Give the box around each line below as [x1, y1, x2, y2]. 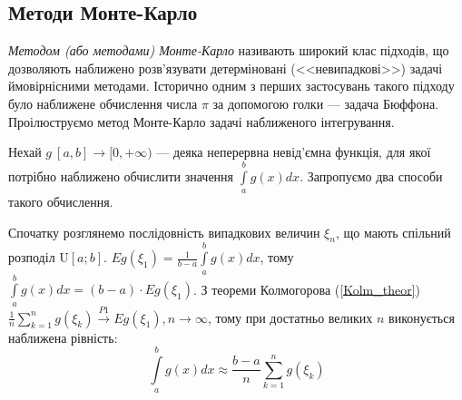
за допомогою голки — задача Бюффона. [212, 93, 438, 112]
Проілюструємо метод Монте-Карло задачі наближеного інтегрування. [8, 112, 395, 131]
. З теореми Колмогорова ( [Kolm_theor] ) [193, 279, 420, 298]
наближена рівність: [8, 327, 118, 346]
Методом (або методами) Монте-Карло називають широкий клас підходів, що [8, 41, 449, 60]
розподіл [8, 248, 55, 267]
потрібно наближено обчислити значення [8, 166, 234, 185]
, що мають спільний [335, 222, 451, 241]
